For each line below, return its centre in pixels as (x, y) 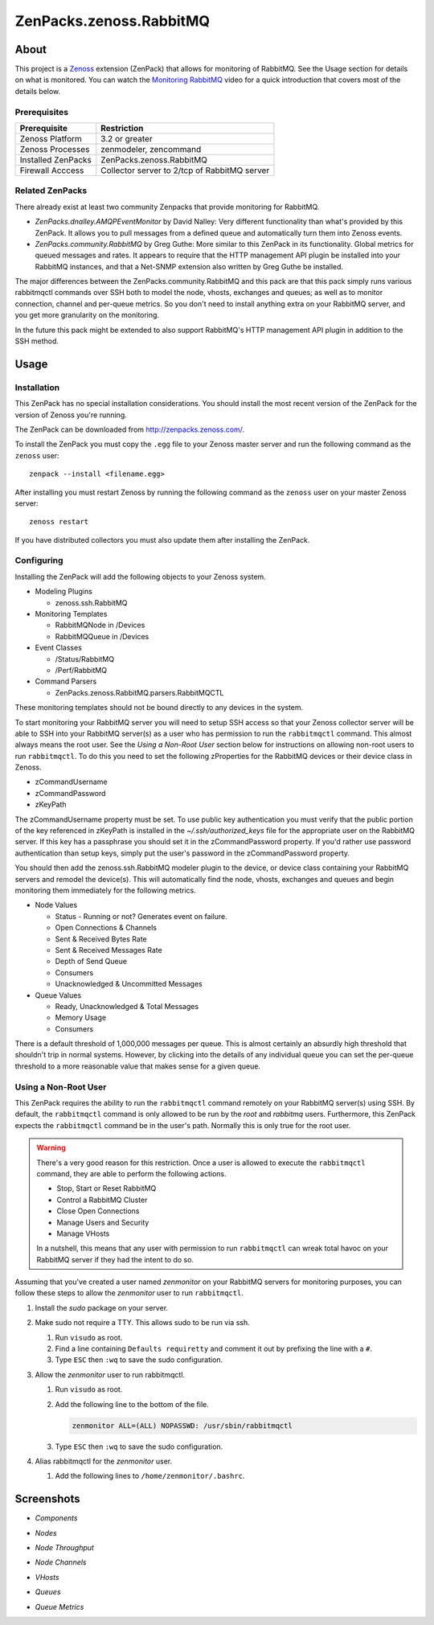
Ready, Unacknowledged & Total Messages (127, 1006)
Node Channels (61, 1562)
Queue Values (58, 995)
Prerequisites (41, 112)
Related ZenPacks (51, 191)
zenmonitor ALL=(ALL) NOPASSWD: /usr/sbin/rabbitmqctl (182, 1426)
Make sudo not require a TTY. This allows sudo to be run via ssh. (142, 1323)
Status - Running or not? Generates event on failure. (141, 916)
